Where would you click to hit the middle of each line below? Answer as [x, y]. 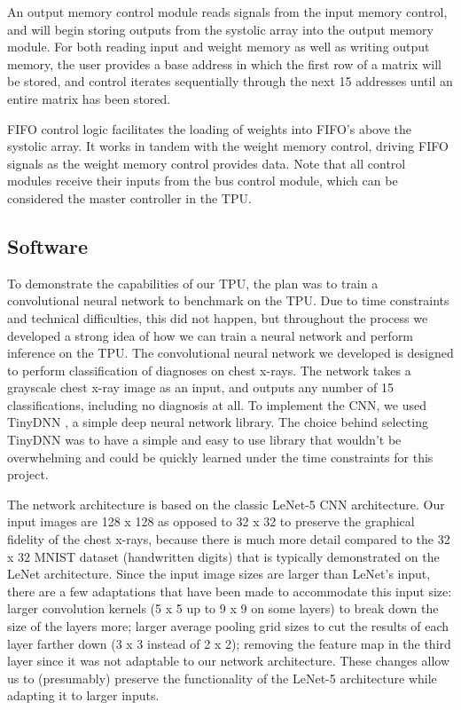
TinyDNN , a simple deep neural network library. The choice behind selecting [218, 422]
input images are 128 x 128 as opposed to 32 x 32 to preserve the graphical [211, 521]
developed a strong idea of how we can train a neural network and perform [211, 335]
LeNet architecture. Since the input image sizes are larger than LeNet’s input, [219, 574]
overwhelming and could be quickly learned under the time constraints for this [220, 457]
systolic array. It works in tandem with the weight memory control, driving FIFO [228, 146]
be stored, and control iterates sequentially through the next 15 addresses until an [230, 81]
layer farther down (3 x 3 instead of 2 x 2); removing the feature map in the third [229, 643]
